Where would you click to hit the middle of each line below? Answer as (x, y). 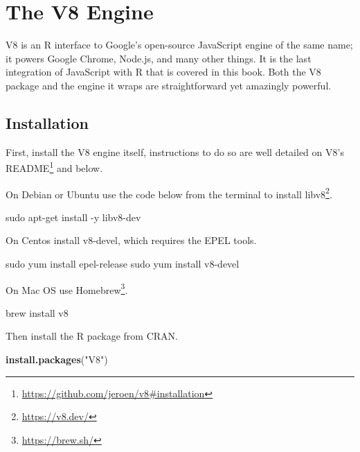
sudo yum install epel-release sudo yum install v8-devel (123, 263)
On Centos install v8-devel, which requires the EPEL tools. (131, 240)
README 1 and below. (54, 167)
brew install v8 (37, 312)
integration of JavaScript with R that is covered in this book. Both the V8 (163, 72)
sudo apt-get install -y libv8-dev (73, 217)
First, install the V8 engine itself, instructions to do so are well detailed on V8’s (175, 151)
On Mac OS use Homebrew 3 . (67, 288)
